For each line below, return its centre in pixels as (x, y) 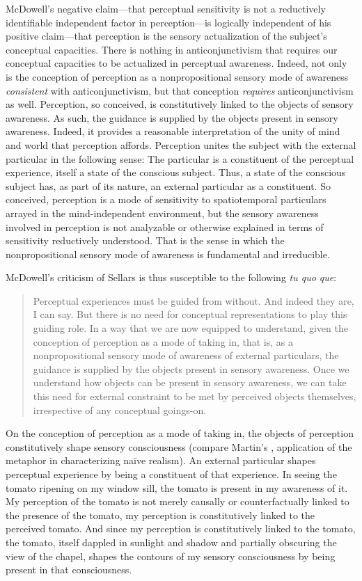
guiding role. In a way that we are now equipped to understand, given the (190, 328)
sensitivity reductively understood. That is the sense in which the (145, 240)
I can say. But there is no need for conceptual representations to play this (190, 314)
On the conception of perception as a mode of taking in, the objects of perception (180, 433)
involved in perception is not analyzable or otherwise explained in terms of (165, 226)
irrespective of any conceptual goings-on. (120, 409)
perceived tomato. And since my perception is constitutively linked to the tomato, (181, 528)
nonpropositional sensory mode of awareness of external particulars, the (186, 355)
